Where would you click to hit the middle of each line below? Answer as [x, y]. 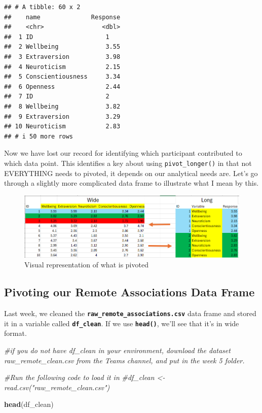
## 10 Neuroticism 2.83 [62, 127]
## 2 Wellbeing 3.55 [62, 47]
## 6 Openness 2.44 [62, 87]
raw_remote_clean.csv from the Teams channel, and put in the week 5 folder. [124, 360]
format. [15, 333]
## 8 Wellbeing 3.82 [62, 106]
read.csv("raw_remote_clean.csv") [57, 387]
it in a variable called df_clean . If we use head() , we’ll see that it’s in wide [122, 323]
